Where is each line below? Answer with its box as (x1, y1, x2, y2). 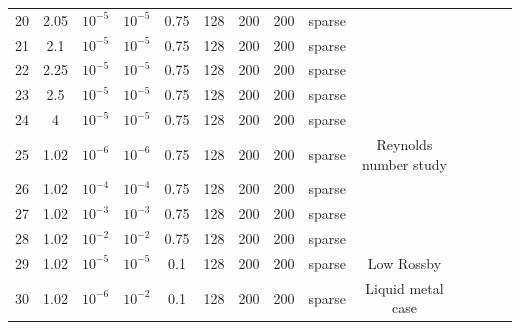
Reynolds (376, 133, 433, 154)
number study (362, 153, 447, 174)
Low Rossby (367, 252, 442, 273)
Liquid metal (365, 277, 444, 298)
